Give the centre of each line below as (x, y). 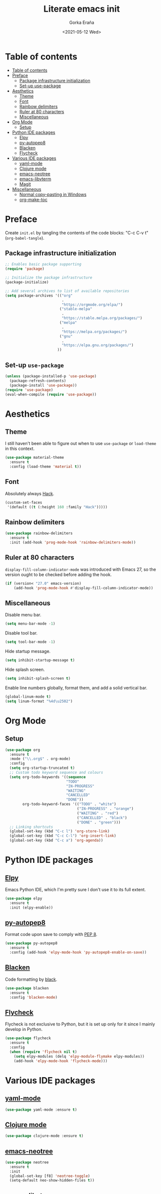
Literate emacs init (82, 9)
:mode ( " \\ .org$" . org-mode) (40, 759)
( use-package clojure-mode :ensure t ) (44, 1136)
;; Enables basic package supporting (43, 264)
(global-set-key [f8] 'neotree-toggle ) (50, 1176)
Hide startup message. (28, 652)
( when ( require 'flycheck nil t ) (43, 1052)
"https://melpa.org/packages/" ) (94, 332)
